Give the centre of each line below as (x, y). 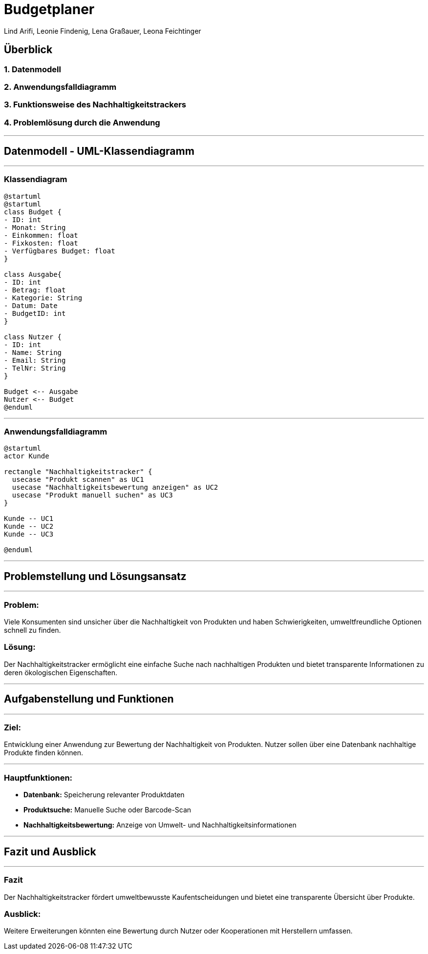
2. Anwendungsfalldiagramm (60, 87)
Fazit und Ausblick (50, 851)
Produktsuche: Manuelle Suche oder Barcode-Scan (107, 810)
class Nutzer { (33, 337)
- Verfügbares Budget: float (60, 251)
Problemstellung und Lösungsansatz (95, 576)
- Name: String (33, 352)
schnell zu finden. (32, 630)
